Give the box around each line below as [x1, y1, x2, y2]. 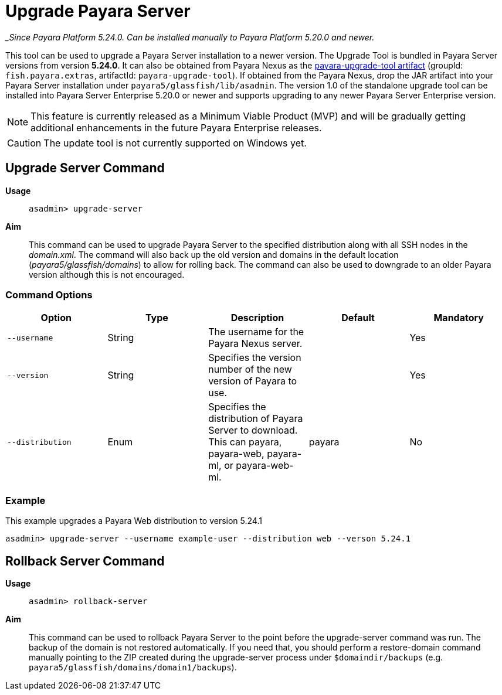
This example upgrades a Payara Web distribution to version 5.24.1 [5, 516, 262, 526]
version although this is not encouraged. [29, 269, 185, 280]
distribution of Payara [208, 413, 303, 425]
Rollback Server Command [5, 553, 165, 568]
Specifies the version [208, 352, 301, 364]
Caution [7, 137, 42, 149]
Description [230, 312, 284, 324]
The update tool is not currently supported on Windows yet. [43, 137, 307, 149]
